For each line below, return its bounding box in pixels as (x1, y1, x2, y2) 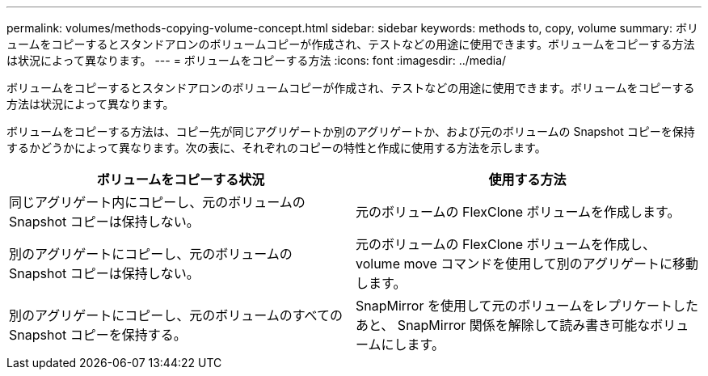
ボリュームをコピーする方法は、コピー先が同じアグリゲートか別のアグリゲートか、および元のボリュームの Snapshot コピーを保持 (6, 125, 695, 138)
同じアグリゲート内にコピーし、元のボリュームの (9, 194, 306, 210)
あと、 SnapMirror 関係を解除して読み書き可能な (356, 317, 651, 333)
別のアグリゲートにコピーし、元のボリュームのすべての (9, 307, 343, 323)
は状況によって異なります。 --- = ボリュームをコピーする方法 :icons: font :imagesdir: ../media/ (6, 53, 507, 67)
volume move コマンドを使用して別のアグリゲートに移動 (356, 256, 698, 272)
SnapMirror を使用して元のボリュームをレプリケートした (356, 298, 699, 314)
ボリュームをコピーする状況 (96, 171, 265, 188)
